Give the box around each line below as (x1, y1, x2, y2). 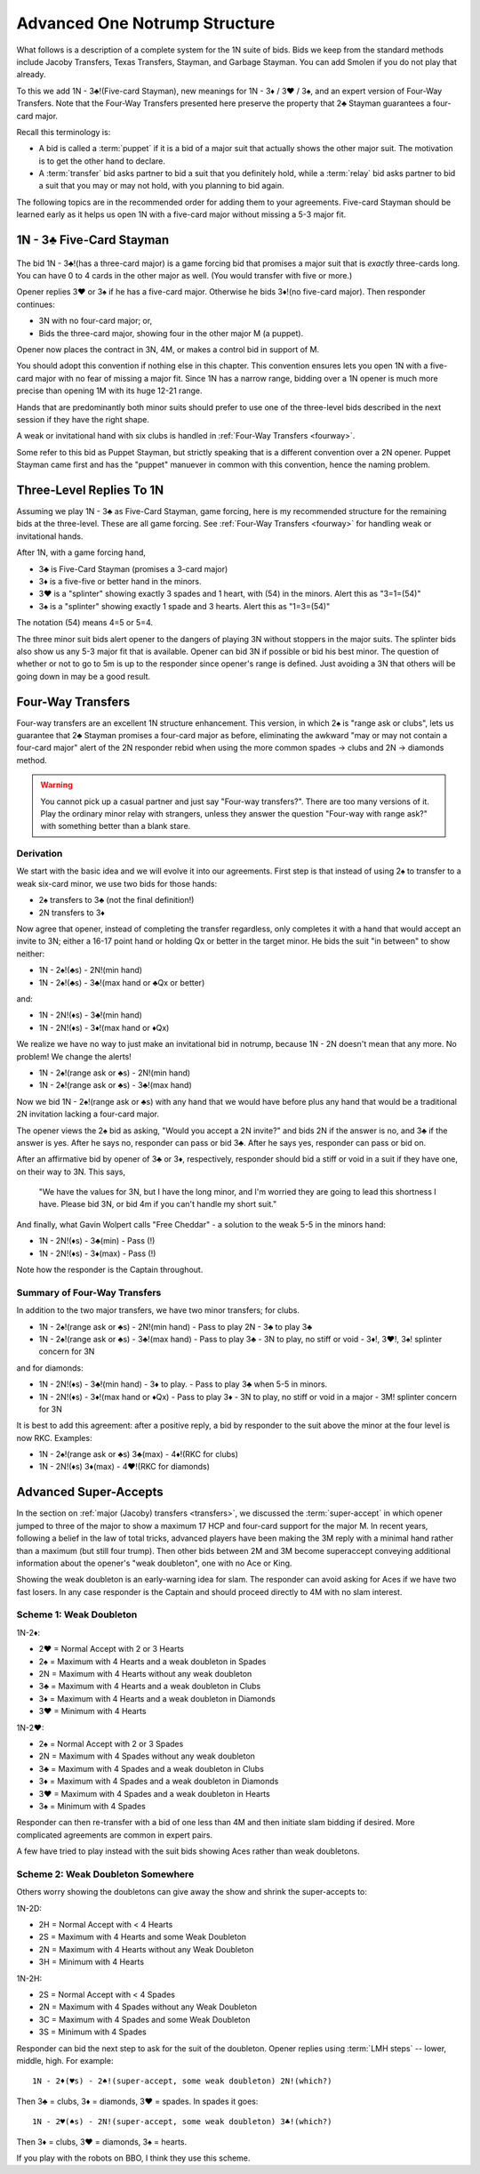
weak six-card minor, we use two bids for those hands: (16, 878, 218, 889)
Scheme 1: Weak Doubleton (16, 1608, 138, 1621)
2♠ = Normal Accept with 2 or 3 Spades (38, 1738, 184, 1749)
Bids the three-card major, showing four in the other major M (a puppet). (38, 327, 304, 338)
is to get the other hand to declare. (38, 156, 166, 166)
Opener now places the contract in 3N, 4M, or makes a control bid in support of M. (16, 343, 320, 355)
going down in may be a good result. (16, 671, 151, 681)
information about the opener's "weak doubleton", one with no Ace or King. (16, 1558, 292, 1568)
